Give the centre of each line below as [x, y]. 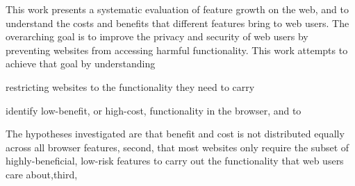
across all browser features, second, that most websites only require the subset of [177, 147]
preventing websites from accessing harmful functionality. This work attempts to [177, 50]
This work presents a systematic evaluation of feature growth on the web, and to [177, 9]
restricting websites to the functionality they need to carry [130, 86]
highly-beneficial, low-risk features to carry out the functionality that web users [175, 161]
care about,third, [42, 174]
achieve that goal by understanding [81, 64]
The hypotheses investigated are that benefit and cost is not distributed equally [175, 134]
